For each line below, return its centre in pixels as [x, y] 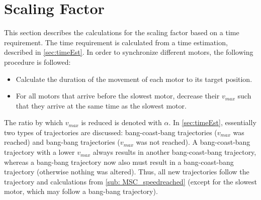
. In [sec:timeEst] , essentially [212, 122]
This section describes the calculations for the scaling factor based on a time [122, 32]
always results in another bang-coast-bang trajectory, [175, 152]
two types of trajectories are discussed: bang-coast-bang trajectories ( [111, 132]
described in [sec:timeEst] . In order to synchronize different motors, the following [129, 52]
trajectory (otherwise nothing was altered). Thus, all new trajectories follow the [127, 172]
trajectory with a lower [39, 152]
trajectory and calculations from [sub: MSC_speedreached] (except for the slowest [131, 181]
